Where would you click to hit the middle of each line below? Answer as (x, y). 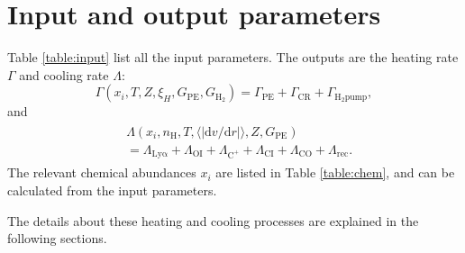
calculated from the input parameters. (112, 190)
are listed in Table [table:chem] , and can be (335, 172)
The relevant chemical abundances (102, 172)
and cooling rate (64, 74)
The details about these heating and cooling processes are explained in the (213, 220)
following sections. (57, 238)
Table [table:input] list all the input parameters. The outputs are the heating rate (233, 57)
